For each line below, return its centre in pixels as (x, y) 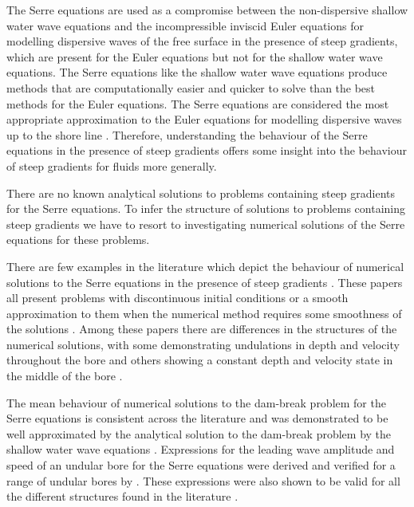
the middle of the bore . (65, 376)
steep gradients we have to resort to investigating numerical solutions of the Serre (206, 224)
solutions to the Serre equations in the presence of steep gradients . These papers (205, 282)
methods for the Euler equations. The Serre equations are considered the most (198, 103)
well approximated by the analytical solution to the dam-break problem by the (199, 433)
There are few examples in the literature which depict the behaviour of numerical (205, 266)
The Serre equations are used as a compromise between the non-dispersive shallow (207, 10)
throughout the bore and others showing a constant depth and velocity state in (200, 360)
